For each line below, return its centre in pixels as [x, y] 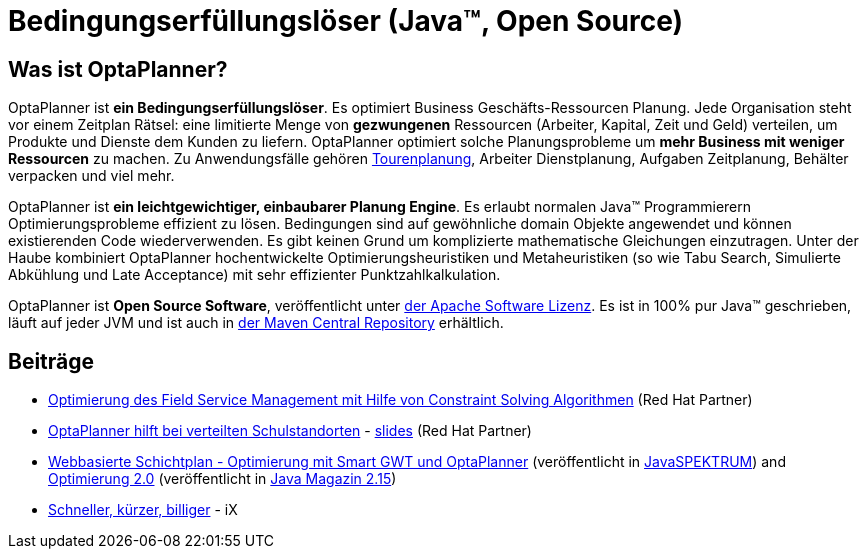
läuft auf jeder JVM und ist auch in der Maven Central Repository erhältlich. [256, 323]
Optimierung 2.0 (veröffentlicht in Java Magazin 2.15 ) [222, 479]
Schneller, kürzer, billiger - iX [143, 510]
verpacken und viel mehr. [91, 176]
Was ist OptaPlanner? [118, 69]
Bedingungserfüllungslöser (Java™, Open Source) [346, 21]
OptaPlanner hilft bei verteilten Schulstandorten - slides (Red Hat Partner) [290, 431]
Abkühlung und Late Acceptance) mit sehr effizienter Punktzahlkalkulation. [254, 275]
